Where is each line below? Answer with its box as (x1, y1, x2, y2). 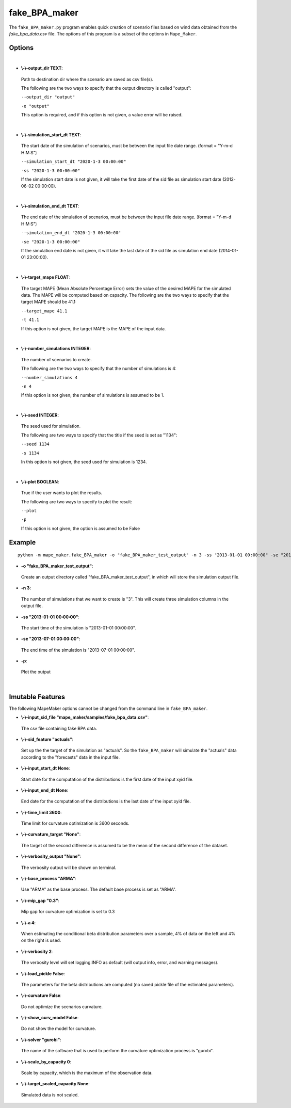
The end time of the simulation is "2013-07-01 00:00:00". (21, 647, 135, 653)
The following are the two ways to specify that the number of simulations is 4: (21, 366, 177, 371)
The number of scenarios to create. (21, 356, 92, 362)
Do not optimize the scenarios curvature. (21, 1004, 103, 1010)
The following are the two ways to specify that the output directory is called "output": (21, 85, 192, 91)
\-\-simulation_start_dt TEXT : (21, 131, 81, 138)
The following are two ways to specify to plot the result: (21, 498, 132, 504)
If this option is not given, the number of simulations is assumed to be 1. (21, 392, 164, 398)
